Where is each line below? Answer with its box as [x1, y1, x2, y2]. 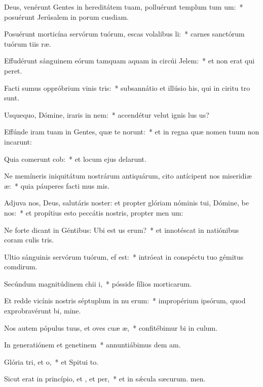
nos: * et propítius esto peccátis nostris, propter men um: [4, 207, 183, 218]
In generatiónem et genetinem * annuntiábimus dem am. [4, 339, 181, 350]
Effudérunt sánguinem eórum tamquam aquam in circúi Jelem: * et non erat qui [4, 55, 255, 66]
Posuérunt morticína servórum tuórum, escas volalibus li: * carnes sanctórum [4, 28, 245, 39]
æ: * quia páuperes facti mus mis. [4, 180, 109, 191]
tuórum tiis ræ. [4, 38, 51, 49]
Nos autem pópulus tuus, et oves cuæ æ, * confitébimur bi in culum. [4, 322, 218, 333]
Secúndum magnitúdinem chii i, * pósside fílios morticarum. [4, 278, 192, 289]
